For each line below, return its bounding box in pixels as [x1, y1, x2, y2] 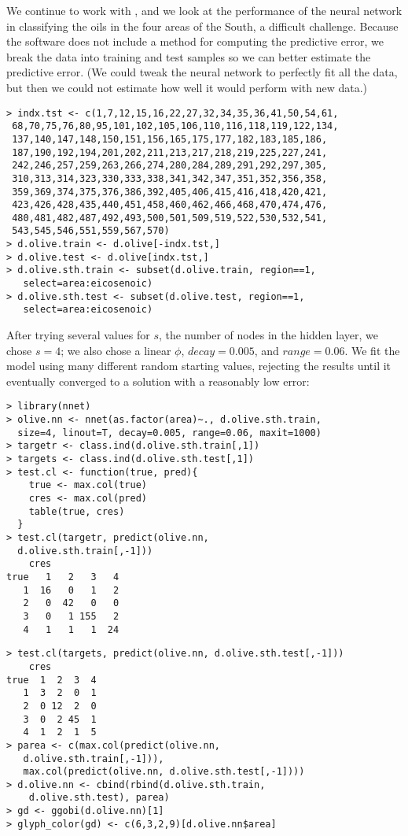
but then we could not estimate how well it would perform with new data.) [6, 79, 368, 95]
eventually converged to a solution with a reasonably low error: [6, 372, 310, 389]
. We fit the [344, 342, 400, 358]
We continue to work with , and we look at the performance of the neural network [6, 2, 402, 18]
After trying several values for [6, 327, 150, 343]
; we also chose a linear [61, 342, 171, 358]
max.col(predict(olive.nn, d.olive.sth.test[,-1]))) [23, 766, 305, 778]
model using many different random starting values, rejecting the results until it [6, 357, 391, 374]
